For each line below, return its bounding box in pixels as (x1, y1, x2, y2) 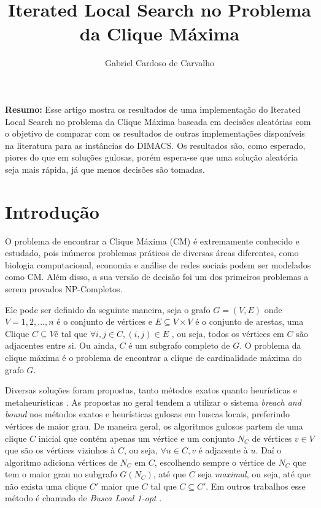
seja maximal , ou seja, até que (198, 468, 311, 480)
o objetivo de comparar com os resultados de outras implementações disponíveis (5, 127, 305, 140)
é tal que (54, 327, 88, 339)
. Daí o (255, 444, 282, 457)
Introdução (5, 199, 99, 224)
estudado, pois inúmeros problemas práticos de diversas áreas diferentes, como (5, 246, 299, 259)
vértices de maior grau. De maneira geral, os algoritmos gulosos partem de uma (5, 419, 303, 432)
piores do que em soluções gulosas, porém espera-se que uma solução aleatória (5, 151, 298, 164)
